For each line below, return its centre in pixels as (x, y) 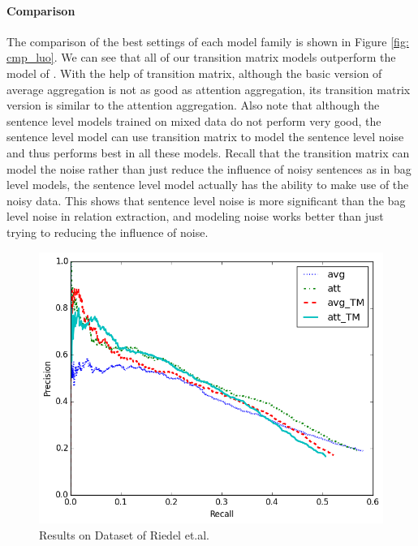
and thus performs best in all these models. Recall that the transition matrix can (208, 152)
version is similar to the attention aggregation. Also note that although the (193, 105)
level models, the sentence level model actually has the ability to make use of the (208, 185)
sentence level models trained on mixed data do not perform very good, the (194, 120)
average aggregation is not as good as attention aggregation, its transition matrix (209, 89)
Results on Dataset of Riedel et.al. (125, 534)
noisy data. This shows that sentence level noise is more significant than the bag (206, 200)
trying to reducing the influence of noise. (108, 232)
